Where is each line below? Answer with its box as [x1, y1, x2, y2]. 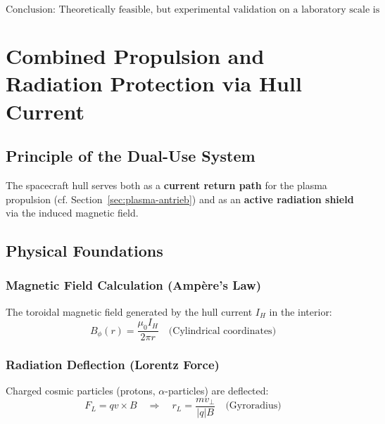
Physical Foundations [6, 240, 163, 262]
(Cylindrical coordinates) [168, 326, 277, 336]
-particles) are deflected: [165, 383, 269, 398]
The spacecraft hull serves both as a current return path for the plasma [6, 177, 327, 192]
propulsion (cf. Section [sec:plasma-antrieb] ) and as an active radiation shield [6, 191, 354, 206]
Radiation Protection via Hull [6, 69, 302, 98]
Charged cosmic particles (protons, [6, 383, 156, 398]
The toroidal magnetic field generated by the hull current [6, 304, 253, 319]
